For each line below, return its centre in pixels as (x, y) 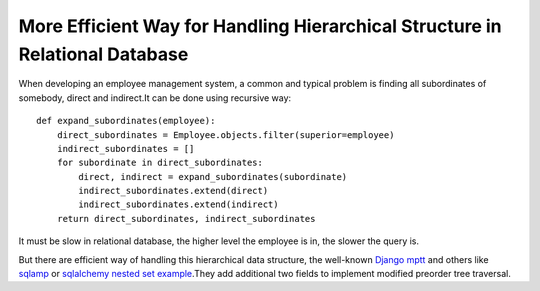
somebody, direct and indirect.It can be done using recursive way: (155, 97)
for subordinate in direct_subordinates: (160, 163)
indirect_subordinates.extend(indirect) (178, 204)
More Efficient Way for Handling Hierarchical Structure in (260, 26)
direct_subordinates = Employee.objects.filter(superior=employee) (225, 134)
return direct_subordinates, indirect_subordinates (186, 218)
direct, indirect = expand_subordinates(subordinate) (213, 176)
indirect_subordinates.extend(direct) (173, 191)
